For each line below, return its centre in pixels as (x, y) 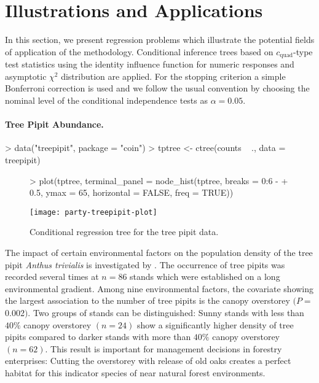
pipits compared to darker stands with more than (98, 337)
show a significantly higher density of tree (215, 324)
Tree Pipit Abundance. (54, 124)
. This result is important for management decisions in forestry (163, 348)
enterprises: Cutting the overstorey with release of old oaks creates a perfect (148, 361)
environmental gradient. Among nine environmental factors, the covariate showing (159, 288)
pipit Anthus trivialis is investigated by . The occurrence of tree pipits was (145, 264)
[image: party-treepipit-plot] (93, 212)
